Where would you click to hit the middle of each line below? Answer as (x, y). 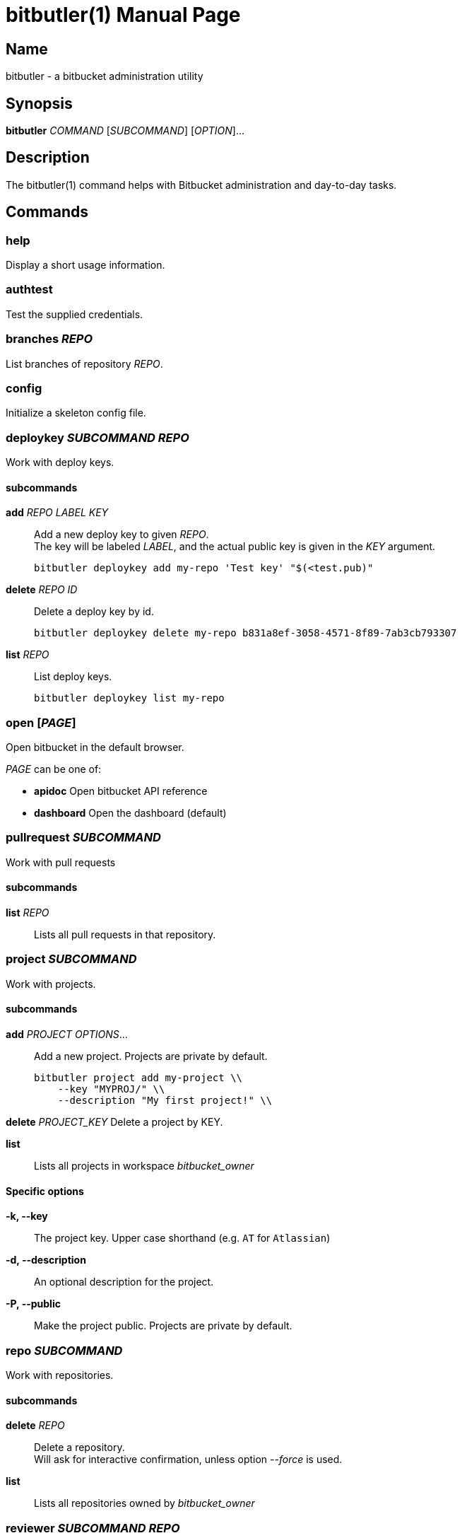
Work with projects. (51, 984)
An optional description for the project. (124, 1282)
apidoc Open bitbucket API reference (121, 791)
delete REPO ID (42, 590)
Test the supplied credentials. (75, 314)
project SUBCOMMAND (71, 959)
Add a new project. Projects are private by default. (151, 1056)
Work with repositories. (60, 1375)
